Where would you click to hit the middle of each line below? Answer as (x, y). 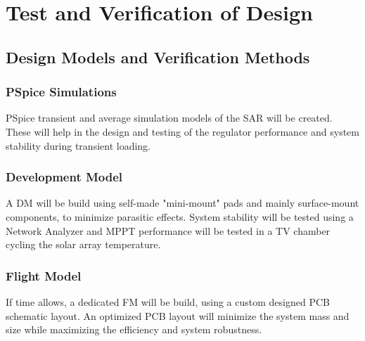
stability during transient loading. (78, 145)
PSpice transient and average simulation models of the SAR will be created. (169, 118)
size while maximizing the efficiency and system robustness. (134, 329)
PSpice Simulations (61, 92)
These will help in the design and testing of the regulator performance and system (182, 131)
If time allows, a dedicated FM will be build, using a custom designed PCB (168, 301)
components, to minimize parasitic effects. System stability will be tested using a (180, 216)
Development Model (64, 177)
